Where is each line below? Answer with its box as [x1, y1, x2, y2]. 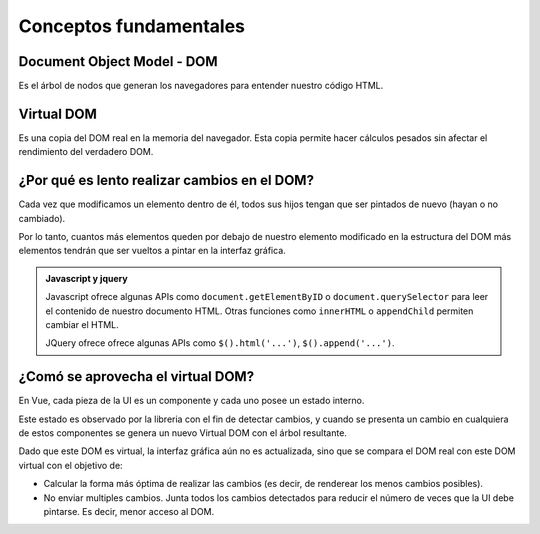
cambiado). [18, 212, 66, 224]
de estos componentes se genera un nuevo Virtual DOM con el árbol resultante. [18, 427, 347, 439]
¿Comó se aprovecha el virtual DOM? [18, 368, 255, 385]
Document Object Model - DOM [18, 53, 219, 70]
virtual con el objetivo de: [18, 459, 124, 471]
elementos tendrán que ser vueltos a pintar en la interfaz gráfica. [18, 245, 287, 257]
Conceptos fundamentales [18, 15, 245, 37]
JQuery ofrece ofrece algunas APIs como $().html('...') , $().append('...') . [45, 337, 395, 349]
